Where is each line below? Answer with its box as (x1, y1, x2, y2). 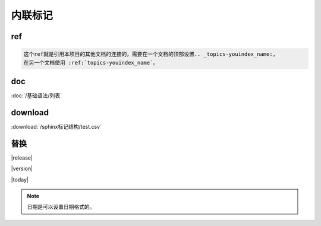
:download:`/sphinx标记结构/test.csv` (11, 123, 102, 130)
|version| (11, 165, 33, 172)
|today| (11, 176, 29, 183)
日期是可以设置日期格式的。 (27, 203, 95, 211)
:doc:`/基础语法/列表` (11, 92, 62, 99)
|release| (11, 154, 33, 161)
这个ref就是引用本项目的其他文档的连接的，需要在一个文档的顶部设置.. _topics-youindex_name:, (23, 51, 276, 58)
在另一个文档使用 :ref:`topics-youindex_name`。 (23, 59, 159, 66)
